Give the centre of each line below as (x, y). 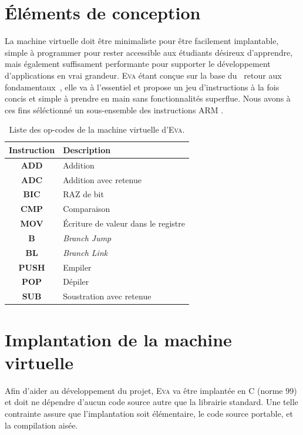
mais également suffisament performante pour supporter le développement (138, 64)
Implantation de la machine (118, 339)
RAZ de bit (83, 194)
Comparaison (87, 209)
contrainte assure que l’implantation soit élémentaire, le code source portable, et (149, 413)
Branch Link (85, 252)
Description (87, 149)
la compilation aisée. (41, 425)
